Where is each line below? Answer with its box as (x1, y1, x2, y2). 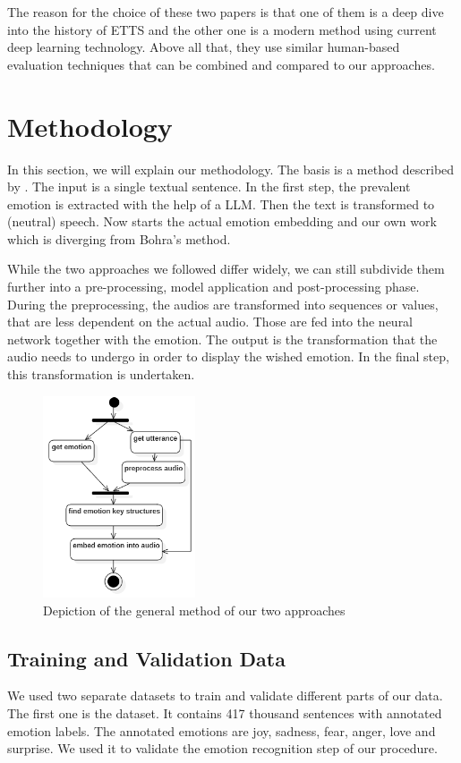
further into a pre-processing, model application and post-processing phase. (7, 277, 420, 296)
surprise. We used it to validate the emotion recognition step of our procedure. (7, 739, 438, 758)
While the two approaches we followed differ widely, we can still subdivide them (7, 259, 445, 278)
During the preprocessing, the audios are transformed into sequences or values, (7, 294, 439, 313)
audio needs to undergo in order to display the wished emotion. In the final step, (7, 347, 449, 366)
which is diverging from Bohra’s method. (7, 229, 231, 248)
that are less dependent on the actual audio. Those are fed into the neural (7, 312, 414, 331)
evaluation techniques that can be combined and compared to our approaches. (7, 55, 435, 73)
